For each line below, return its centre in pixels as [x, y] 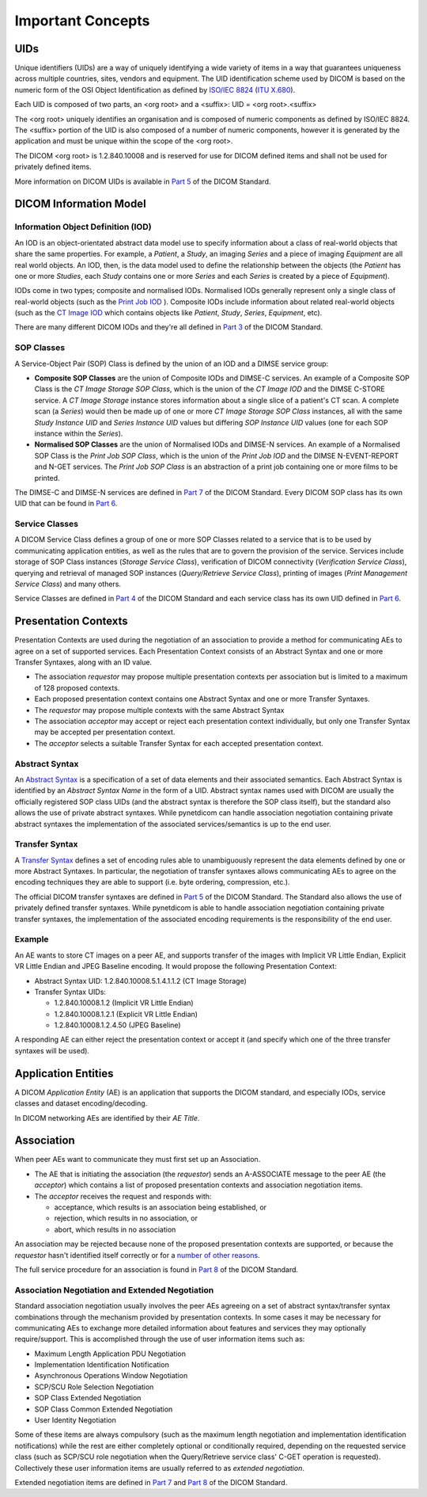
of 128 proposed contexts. [77, 688]
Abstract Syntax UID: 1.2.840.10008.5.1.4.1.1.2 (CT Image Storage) [140, 981]
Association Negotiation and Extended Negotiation [114, 1289]
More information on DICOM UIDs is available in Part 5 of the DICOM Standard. [143, 181]
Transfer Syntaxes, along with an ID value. [83, 662]
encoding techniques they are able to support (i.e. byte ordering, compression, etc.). [152, 882]
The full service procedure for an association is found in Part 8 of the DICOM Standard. [157, 1269]
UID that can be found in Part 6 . [66, 504]
